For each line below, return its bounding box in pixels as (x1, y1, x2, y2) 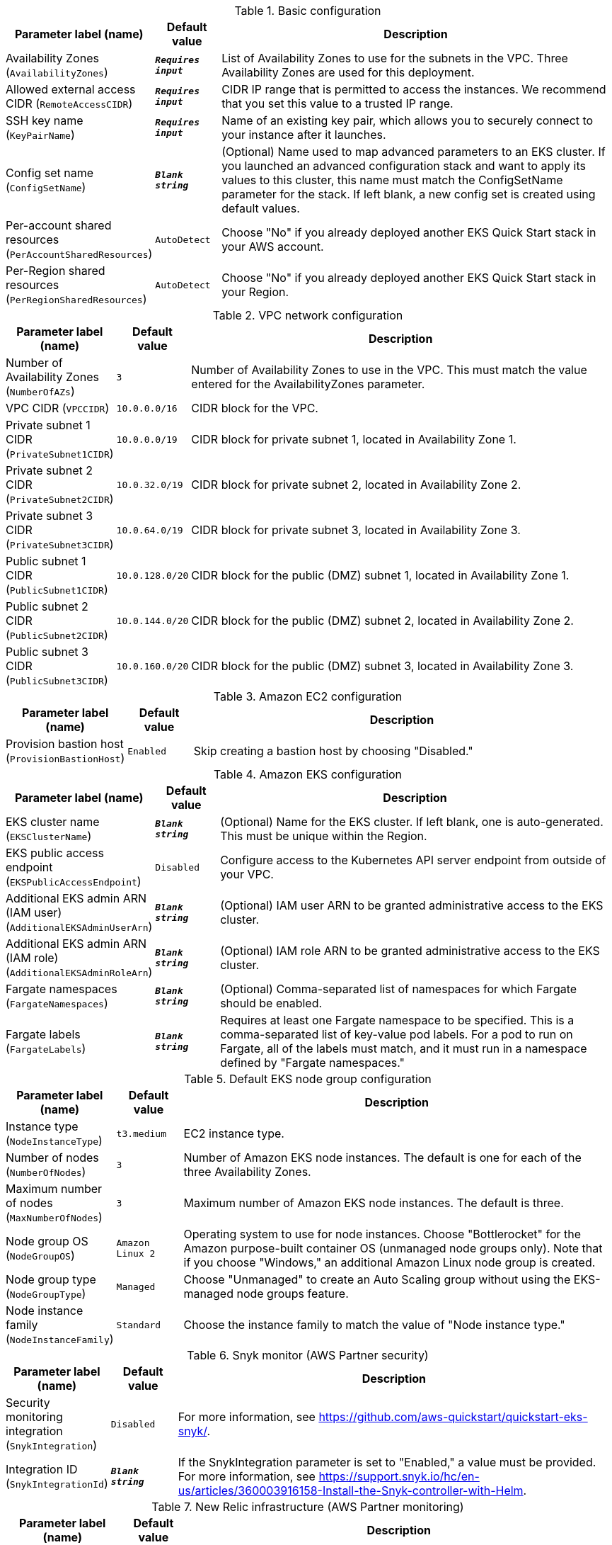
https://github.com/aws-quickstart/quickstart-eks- (318, 1410, 588, 1424)
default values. (221, 201, 300, 215)
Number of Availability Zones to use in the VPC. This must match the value (191, 363, 587, 377)
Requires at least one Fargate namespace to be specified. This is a (220, 1013, 575, 1027)
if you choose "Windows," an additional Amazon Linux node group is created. (183, 1255, 596, 1269)
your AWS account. (221, 239, 324, 254)
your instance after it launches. (221, 128, 386, 142)
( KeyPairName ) (6, 128, 75, 142)
